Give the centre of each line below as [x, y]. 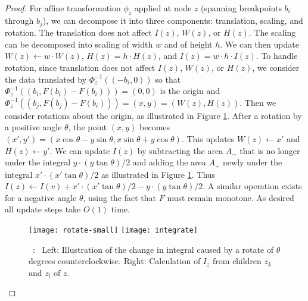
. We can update [80, 150]
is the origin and [190, 91]
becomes [155, 127]
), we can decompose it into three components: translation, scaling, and [173, 20]
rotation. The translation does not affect [78, 32]
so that [168, 79]
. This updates [208, 139]
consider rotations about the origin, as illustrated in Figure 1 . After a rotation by [153, 115]
